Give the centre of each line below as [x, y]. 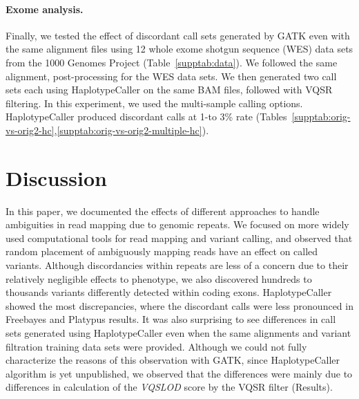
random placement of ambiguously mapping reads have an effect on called [162, 251]
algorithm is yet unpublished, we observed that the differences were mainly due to [179, 373]
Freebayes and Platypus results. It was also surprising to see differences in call [171, 319]
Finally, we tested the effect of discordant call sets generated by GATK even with [178, 35]
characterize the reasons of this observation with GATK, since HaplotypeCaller [173, 360]
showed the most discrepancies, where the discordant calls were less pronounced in [179, 305]
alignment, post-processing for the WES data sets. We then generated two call [171, 76]
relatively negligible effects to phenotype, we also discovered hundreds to [159, 278]
